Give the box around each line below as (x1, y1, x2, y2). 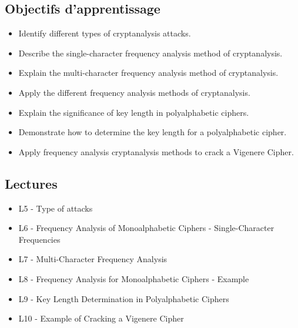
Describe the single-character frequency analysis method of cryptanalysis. (18, 46, 283, 59)
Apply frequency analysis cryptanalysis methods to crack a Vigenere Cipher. (18, 145, 294, 158)
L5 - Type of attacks (18, 202, 93, 214)
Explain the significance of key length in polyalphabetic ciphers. (18, 106, 249, 118)
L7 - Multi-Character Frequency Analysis (18, 253, 168, 265)
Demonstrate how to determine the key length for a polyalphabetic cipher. (18, 126, 287, 138)
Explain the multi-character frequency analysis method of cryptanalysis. (18, 66, 279, 79)
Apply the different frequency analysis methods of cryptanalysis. (18, 86, 250, 98)
